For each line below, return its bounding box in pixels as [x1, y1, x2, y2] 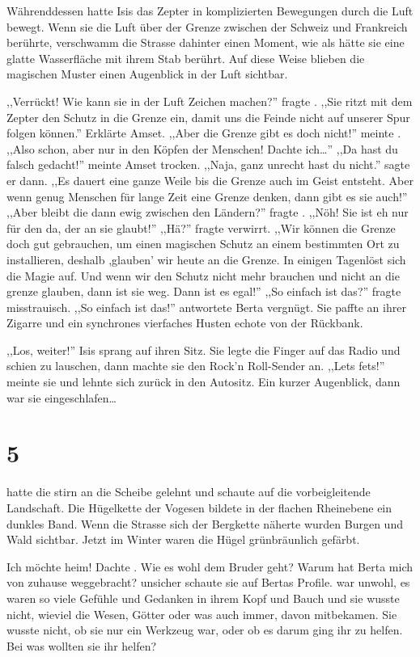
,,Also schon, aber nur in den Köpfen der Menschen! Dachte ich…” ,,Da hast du [6, 140, 398, 157]
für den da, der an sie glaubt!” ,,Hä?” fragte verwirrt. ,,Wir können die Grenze [6, 219, 396, 236]
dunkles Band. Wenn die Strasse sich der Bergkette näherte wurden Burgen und [6, 515, 403, 532]
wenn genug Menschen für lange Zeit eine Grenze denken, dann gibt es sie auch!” [6, 187, 408, 204]
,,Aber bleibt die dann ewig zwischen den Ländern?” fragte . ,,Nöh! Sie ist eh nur [6, 204, 409, 221]
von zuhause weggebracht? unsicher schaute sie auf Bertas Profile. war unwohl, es [6, 574, 410, 591]
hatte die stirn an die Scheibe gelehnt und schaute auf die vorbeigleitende [6, 483, 371, 500]
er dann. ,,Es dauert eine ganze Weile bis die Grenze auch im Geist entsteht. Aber [6, 171, 414, 188]
